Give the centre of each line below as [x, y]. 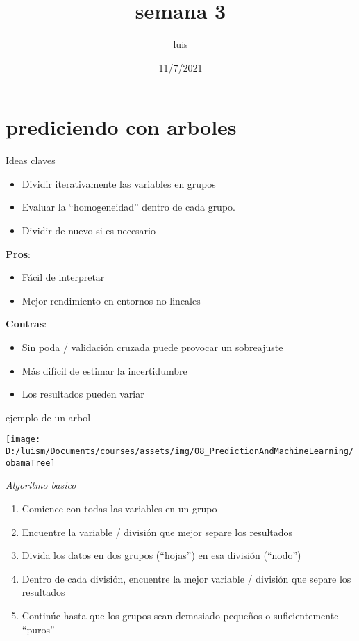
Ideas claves [31, 160]
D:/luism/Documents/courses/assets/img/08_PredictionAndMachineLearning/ [180, 452]
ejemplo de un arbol [48, 417]
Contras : [26, 324]
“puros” [38, 629]
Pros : [18, 253]
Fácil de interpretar [63, 277]
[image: [23, 440]
